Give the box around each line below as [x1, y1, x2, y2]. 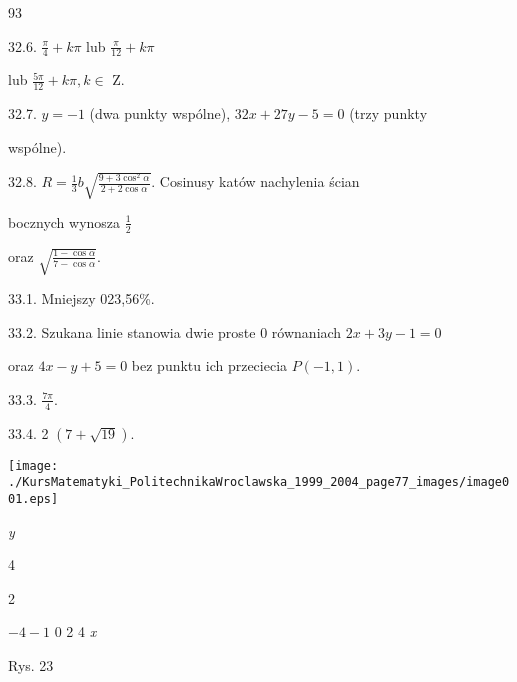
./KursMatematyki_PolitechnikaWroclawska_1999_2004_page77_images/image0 [8, 475, 510, 490]
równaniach [271, 321, 342, 342]
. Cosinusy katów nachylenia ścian [151, 171, 360, 192]
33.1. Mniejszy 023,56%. [8, 288, 155, 309]
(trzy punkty [349, 103, 428, 124]
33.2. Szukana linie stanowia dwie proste [8, 321, 256, 342]
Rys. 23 [8, 655, 54, 676]
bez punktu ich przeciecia [131, 355, 288, 376]
